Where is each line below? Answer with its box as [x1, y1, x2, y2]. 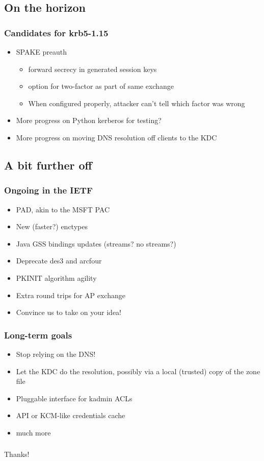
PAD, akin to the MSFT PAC [16, 204, 110, 214]
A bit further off [4, 157, 92, 173]
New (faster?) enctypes [16, 221, 88, 232]
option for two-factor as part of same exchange [28, 81, 174, 91]
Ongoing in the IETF [4, 184, 93, 197]
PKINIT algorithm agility [16, 272, 97, 283]
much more [16, 427, 51, 438]
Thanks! [4, 449, 30, 459]
